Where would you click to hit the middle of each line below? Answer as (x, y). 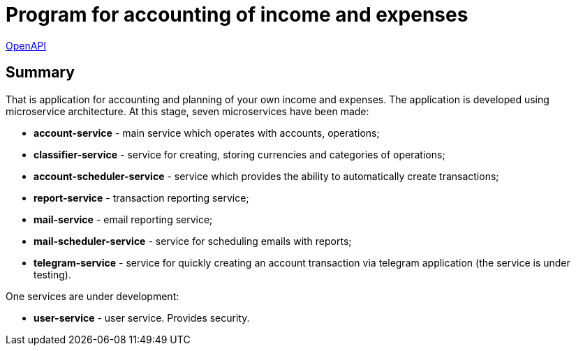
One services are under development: (93, 296)
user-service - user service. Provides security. (142, 318)
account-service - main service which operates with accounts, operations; (207, 133)
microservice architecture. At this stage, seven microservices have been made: (187, 111)
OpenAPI (26, 45)
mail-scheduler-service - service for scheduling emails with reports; (193, 241)
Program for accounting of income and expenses (237, 15)
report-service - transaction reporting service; (141, 197)
